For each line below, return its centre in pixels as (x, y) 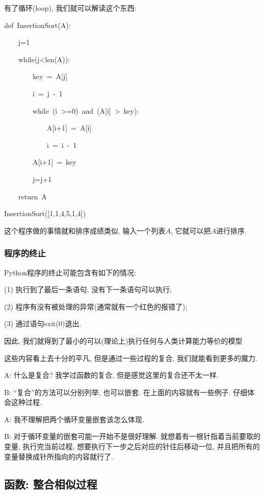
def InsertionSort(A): (37, 25)
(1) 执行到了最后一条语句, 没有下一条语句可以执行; (88, 289)
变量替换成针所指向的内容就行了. (59, 456)
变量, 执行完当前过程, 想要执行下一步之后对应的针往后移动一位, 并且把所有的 (132, 446)
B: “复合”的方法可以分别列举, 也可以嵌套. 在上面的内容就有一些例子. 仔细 (126, 392)
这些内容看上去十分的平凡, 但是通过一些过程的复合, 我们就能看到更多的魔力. (131, 358)
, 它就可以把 (191, 230)
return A (32, 196)
